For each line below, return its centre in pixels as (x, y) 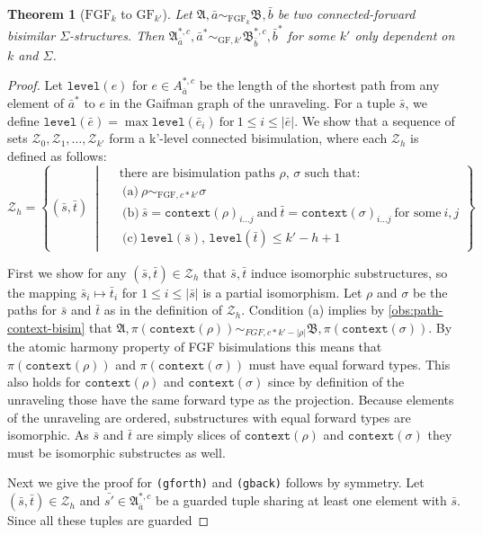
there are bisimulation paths (197, 173)
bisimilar (31, 35)
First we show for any (67, 272)
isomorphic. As (48, 435)
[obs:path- (416, 310)
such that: (332, 173)
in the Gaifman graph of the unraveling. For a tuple (252, 103)
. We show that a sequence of (375, 120)
